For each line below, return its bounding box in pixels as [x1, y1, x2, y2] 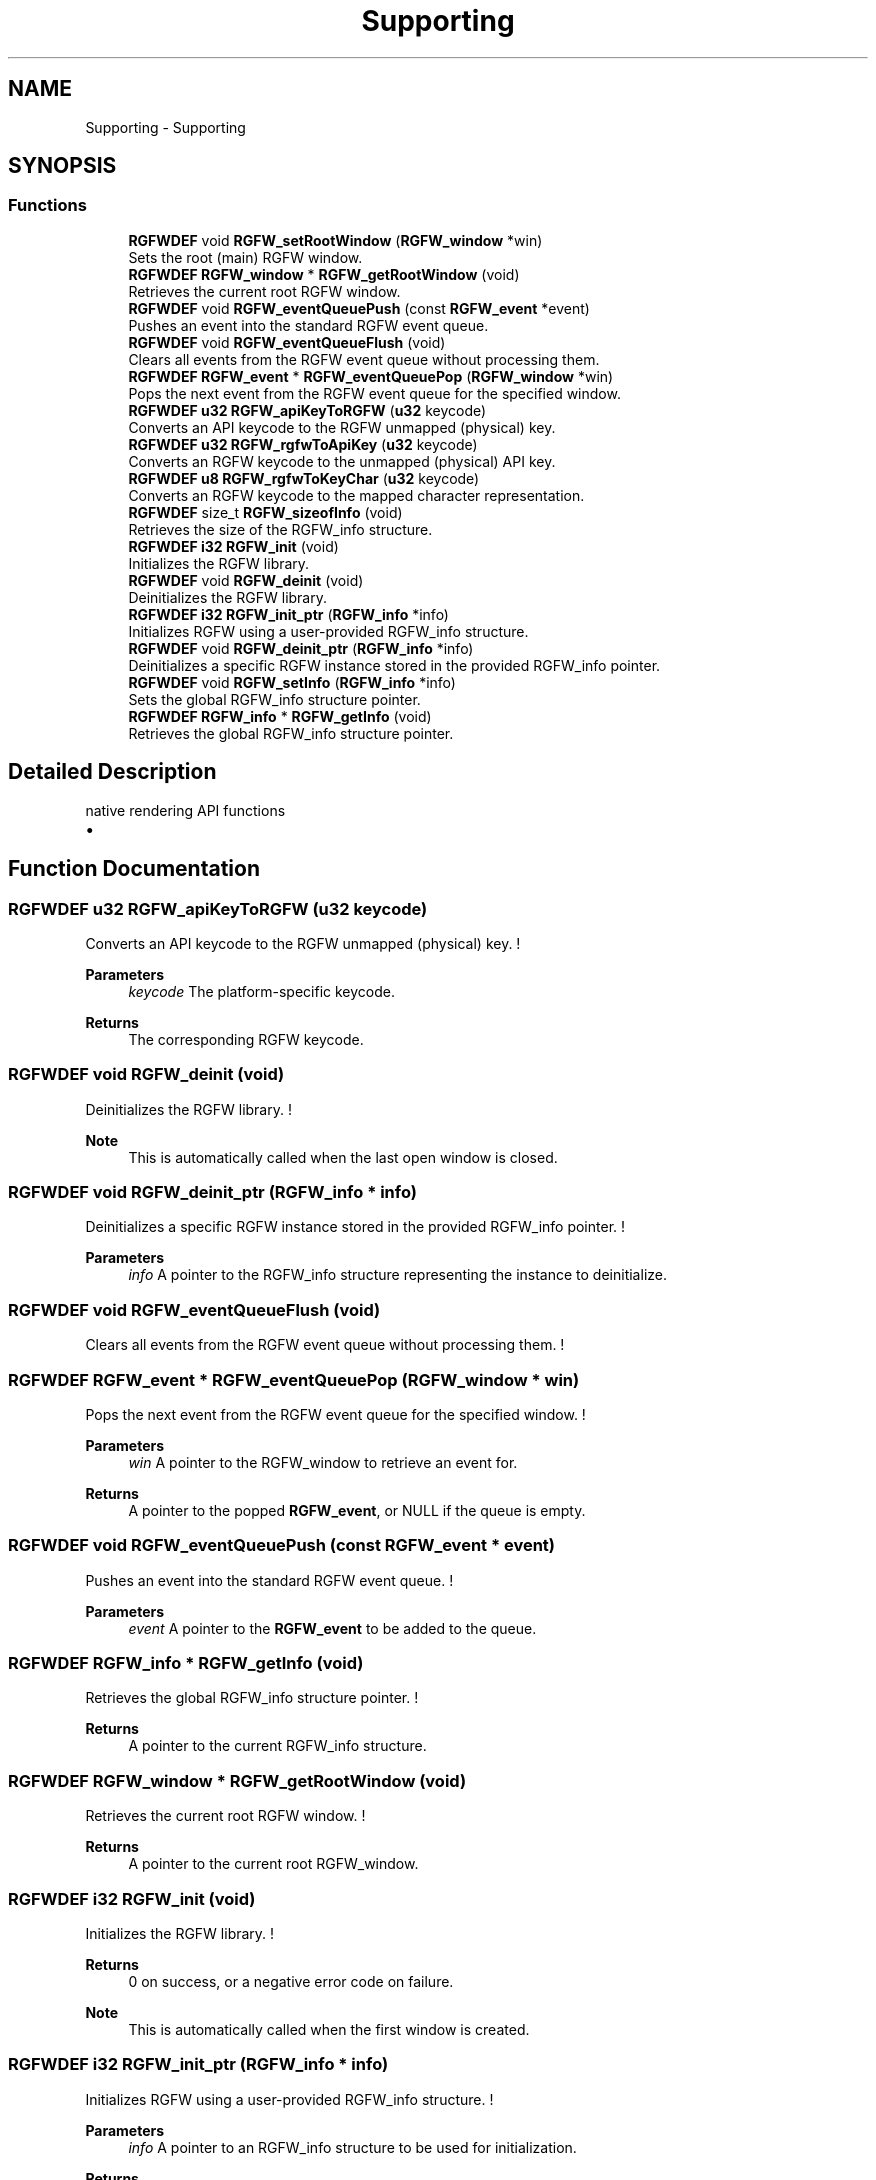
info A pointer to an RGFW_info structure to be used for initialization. [128, 2138, 577, 2156]
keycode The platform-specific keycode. [128, 982, 396, 1000]
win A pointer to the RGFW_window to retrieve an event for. [128, 1453, 518, 1471]
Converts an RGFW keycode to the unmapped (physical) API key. [128, 452, 556, 470]
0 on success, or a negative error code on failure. [128, 1972, 454, 1990]
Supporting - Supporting [85, 118, 246, 136]
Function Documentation [8, 856, 260, 882]
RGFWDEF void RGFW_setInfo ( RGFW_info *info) [128, 673, 456, 691]
